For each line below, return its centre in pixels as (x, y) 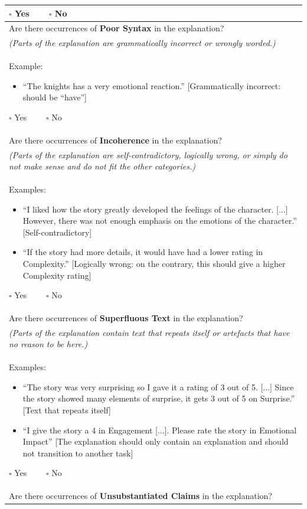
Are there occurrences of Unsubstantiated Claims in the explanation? (141, 496)
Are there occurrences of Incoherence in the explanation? (115, 140)
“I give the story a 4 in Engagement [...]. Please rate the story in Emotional (160, 430)
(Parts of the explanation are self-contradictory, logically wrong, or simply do (148, 154)
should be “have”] (55, 97)
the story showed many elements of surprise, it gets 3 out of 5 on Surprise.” (159, 398)
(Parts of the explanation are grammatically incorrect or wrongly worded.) (142, 43)
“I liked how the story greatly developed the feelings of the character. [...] (155, 209)
